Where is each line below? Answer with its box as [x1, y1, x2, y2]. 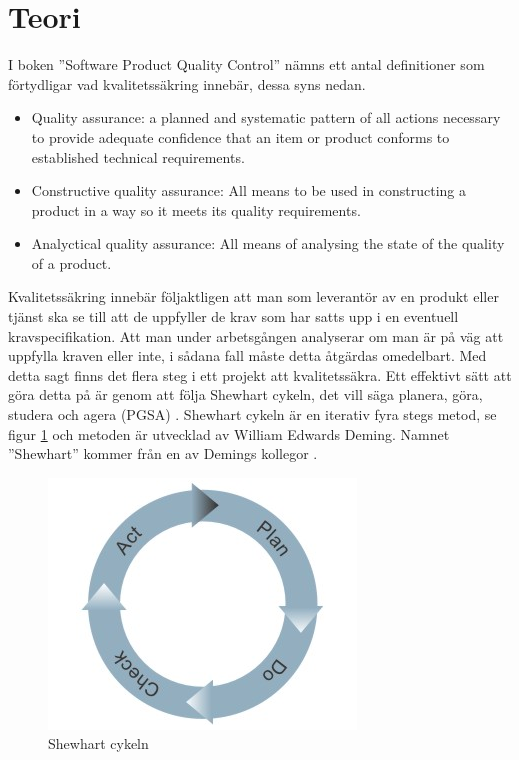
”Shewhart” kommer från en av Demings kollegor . [8, 443, 318, 464]
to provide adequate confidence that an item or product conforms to [31, 126, 450, 147]
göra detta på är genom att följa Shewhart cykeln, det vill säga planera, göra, [8, 384, 483, 405]
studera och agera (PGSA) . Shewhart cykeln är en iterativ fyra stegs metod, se [8, 404, 497, 425]
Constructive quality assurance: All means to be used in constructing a [31, 180, 466, 201]
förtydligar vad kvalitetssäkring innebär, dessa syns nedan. [8, 73, 366, 94]
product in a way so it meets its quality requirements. [31, 199, 361, 220]
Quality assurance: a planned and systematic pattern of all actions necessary [31, 107, 501, 128]
